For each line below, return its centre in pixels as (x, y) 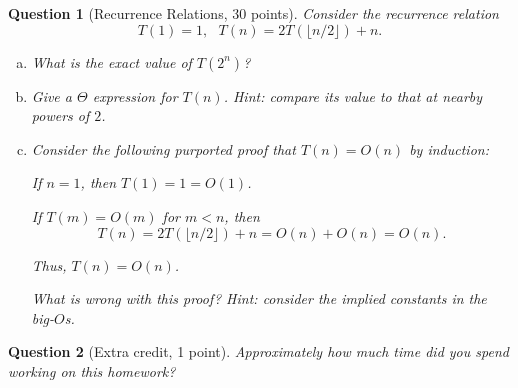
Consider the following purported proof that (163, 148)
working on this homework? (92, 370)
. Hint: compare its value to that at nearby (353, 95)
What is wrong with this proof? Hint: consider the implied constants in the (259, 298)
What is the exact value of (111, 61)
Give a (51, 95)
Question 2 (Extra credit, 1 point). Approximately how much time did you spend (258, 351)
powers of (60, 115)
